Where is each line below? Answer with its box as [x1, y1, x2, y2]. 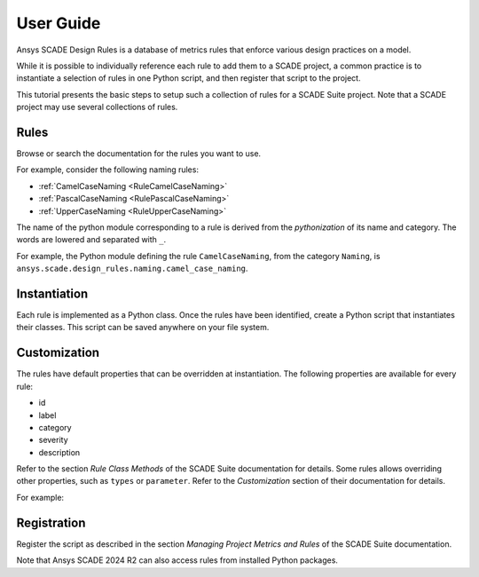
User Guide [16, 13, 101, 33]
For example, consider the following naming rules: [16, 164, 200, 175]
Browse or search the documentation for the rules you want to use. [16, 148, 262, 159]
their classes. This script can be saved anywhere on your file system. [16, 322, 270, 333]
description [38, 447, 81, 457]
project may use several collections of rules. [16, 102, 178, 113]
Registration [16, 515, 86, 530]
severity [38, 435, 68, 446]
